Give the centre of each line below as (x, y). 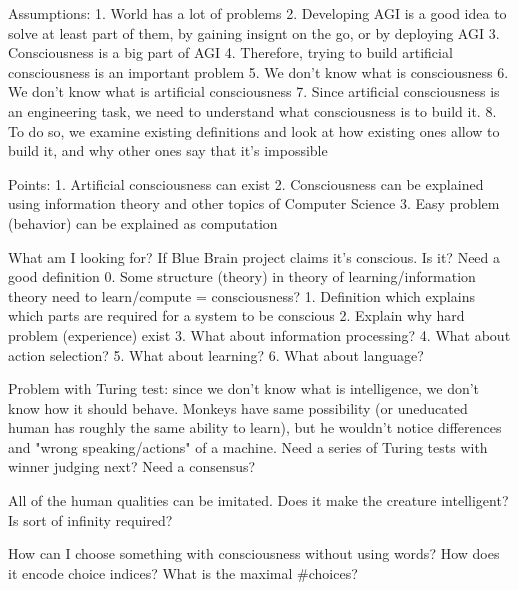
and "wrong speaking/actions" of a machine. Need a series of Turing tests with (248, 446)
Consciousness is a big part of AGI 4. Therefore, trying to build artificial (230, 52)
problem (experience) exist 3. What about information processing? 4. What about (259, 334)
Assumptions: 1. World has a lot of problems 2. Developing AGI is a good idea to (257, 13)
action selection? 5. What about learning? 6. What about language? (216, 354)
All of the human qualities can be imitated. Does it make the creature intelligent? (258, 500)
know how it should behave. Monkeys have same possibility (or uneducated (238, 407)
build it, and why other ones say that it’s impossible (168, 150)
